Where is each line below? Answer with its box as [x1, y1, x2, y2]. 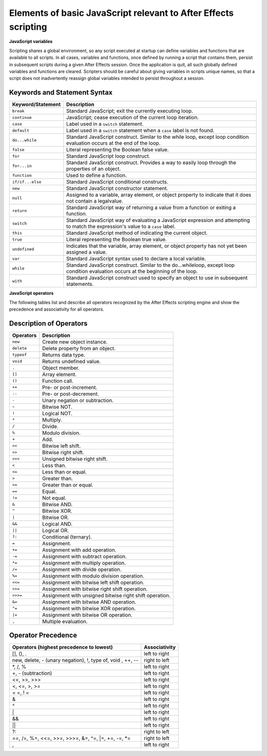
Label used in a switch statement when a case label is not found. [66, 127, 215, 134]
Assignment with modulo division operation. [42, 572, 144, 579]
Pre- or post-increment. [42, 384, 97, 391]
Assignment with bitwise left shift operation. [42, 579, 144, 586]
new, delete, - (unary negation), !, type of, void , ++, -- [12, 657, 138, 664]
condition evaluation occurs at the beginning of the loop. [66, 268, 198, 275]
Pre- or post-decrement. [42, 390, 99, 397]
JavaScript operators [9, 290, 54, 296]
